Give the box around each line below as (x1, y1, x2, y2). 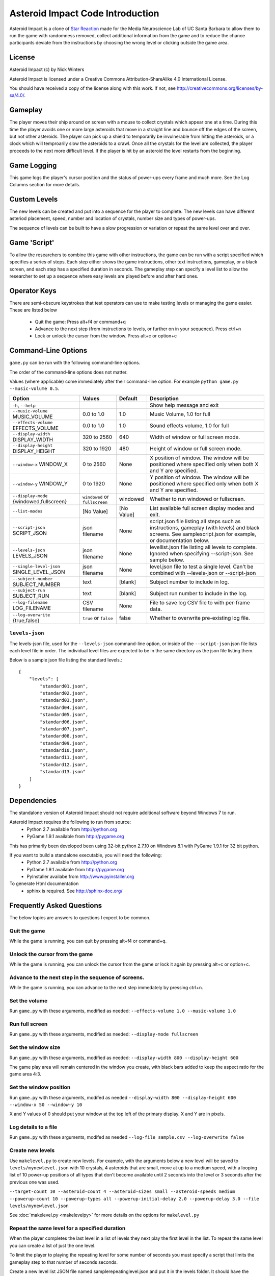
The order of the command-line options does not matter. (9, 369, 128, 375)
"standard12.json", (40, 762, 89, 768)
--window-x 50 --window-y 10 (9, 1101, 82, 1108)
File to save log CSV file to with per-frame (149, 599, 250, 606)
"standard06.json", (40, 719, 89, 725)
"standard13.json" (40, 769, 86, 775)
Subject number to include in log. (149, 578, 229, 585)
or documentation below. (149, 536, 210, 544)
